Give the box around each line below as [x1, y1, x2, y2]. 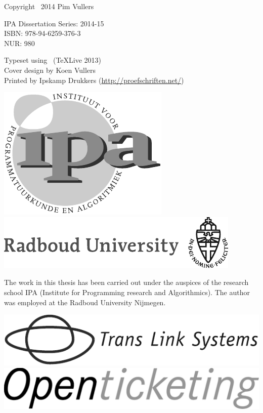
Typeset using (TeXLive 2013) [4, 55, 102, 65]
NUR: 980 [4, 37, 35, 48]
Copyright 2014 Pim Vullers [4, 1, 94, 11]
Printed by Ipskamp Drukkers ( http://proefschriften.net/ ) [4, 74, 184, 85]
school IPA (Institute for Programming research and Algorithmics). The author [4, 286, 250, 297]
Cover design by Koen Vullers [4, 64, 96, 75]
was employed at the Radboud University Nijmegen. [4, 297, 166, 307]
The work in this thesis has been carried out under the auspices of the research [4, 277, 249, 287]
